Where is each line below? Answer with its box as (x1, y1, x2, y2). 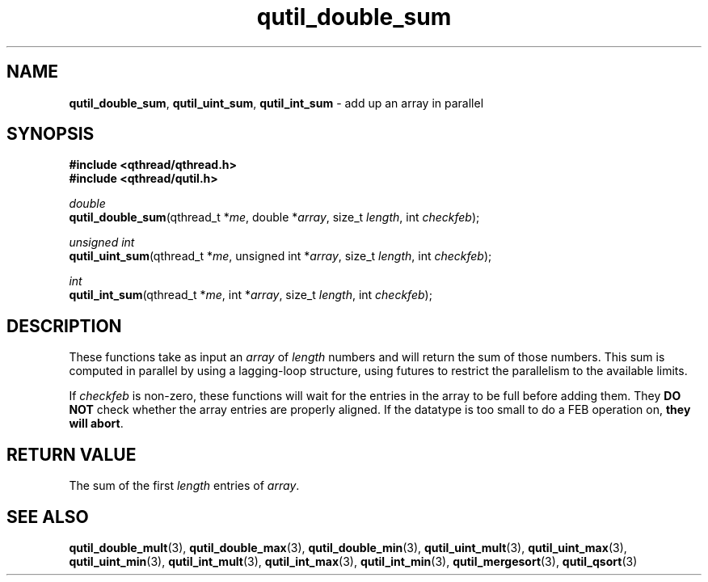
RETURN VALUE (6, 444, 137, 465)
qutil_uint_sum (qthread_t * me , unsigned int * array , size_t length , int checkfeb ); (69, 249, 492, 264)
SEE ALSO (6, 506, 89, 527)
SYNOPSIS (6, 124, 95, 145)
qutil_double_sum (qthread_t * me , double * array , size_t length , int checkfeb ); (69, 210, 480, 225)
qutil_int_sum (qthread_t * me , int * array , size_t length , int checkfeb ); (69, 288, 432, 302)
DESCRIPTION (6, 315, 122, 336)
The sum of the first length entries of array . (69, 479, 300, 493)
